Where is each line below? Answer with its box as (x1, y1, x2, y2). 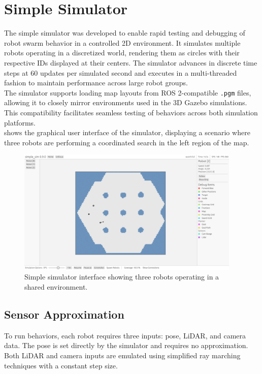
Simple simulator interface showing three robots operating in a (24, 271, 219, 282)
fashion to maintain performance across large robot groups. (4, 77, 188, 88)
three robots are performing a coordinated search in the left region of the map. (4, 137, 249, 147)
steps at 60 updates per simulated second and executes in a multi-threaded (4, 67, 237, 78)
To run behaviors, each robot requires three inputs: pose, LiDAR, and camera (4, 330, 246, 340)
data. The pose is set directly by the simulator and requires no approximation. (4, 340, 248, 351)
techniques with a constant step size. (4, 360, 118, 370)
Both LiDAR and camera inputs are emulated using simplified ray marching (4, 350, 241, 361)
